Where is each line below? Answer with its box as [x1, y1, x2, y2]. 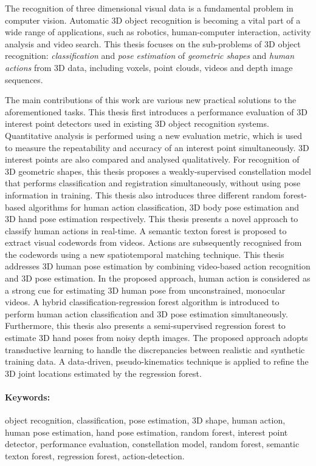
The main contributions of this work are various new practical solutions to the [5, 93, 297, 106]
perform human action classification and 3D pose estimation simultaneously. [5, 307, 288, 320]
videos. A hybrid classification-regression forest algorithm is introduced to [5, 295, 280, 308]
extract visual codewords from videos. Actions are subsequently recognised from [5, 236, 302, 249]
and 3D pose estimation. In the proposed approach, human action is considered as [5, 272, 311, 285]
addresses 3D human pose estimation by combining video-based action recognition [5, 260, 311, 272]
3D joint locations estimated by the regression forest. [5, 366, 202, 379]
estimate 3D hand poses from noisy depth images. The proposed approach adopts [5, 331, 308, 344]
